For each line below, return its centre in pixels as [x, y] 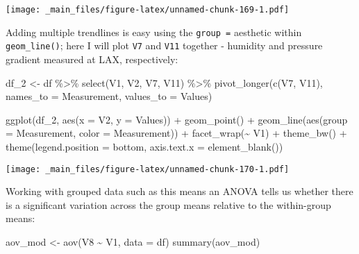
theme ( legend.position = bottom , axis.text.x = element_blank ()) [144, 146]
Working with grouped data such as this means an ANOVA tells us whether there [179, 191]
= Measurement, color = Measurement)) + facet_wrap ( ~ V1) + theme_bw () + [176, 133]
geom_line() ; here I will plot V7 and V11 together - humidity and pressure [164, 45]
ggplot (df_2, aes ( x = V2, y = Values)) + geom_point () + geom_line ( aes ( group [177, 119]
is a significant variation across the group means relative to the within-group [168, 204]
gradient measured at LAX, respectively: [92, 59]
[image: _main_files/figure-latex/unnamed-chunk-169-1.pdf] [148, 10]
